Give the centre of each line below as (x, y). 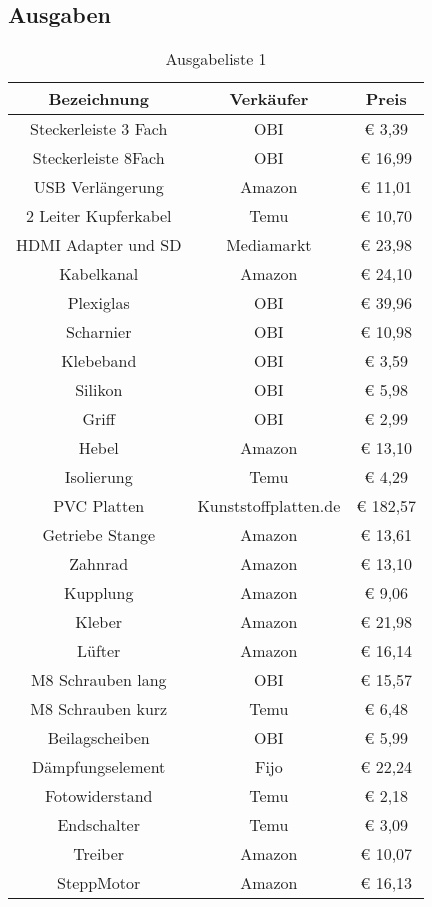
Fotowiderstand (98, 796)
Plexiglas (98, 303)
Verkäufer (269, 99)
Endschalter (98, 825)
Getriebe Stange (99, 535)
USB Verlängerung (98, 187)
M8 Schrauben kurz (99, 709)
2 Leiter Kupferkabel (98, 216)
